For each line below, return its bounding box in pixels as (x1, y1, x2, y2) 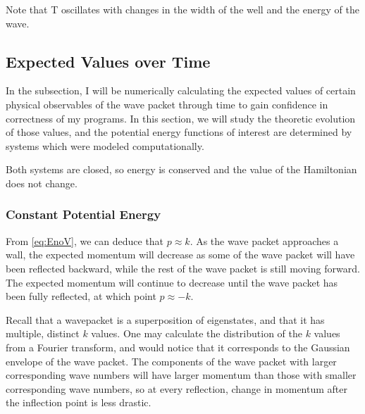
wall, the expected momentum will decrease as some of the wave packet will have (6, 247, 355, 262)
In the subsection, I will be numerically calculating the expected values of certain (6, 83, 356, 98)
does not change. (6, 175, 78, 190)
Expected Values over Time (6, 50, 211, 72)
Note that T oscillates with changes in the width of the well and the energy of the (6, 2, 359, 16)
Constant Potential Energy (6, 206, 161, 223)
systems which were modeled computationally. (6, 138, 204, 153)
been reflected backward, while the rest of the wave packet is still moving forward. (6, 261, 360, 275)
